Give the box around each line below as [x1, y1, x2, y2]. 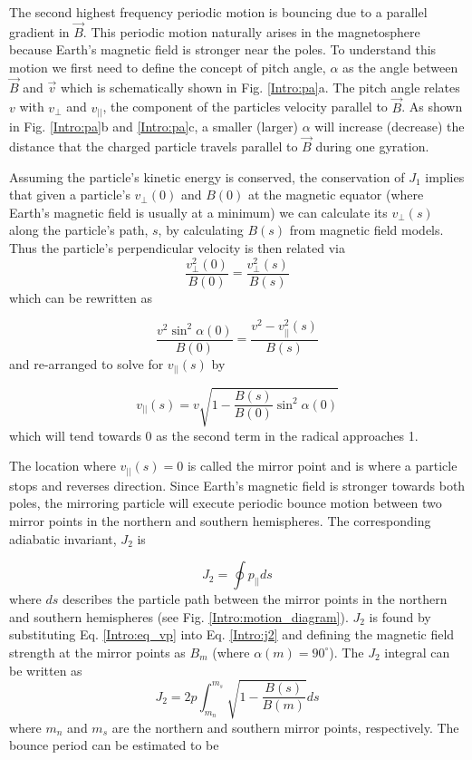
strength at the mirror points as [9, 642, 186, 661]
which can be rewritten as [9, 287, 153, 307]
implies [425, 167, 465, 186]
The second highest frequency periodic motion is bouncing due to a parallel [9, 3, 428, 21]
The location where [9, 456, 116, 475]
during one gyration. [315, 136, 429, 155]
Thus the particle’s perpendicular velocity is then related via [9, 238, 346, 257]
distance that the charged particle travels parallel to [9, 136, 298, 155]
